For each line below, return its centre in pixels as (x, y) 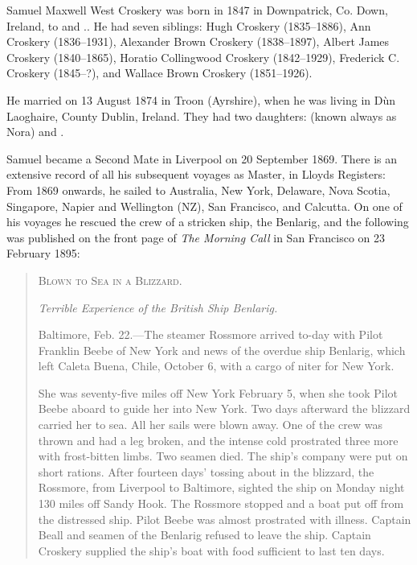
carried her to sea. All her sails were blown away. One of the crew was (211, 425)
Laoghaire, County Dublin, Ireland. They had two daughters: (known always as (202, 115)
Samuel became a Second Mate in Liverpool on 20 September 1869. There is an (202, 158)
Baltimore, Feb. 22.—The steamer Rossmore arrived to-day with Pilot (211, 334)
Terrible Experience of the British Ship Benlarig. (158, 307)
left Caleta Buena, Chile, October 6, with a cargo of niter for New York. (216, 366)
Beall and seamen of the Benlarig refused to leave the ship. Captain (204, 535)
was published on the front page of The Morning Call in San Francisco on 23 (196, 237)
